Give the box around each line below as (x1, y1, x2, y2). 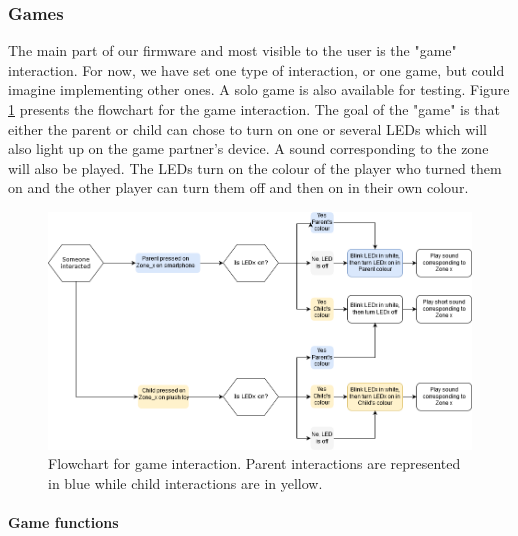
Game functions (8, 511, 119, 532)
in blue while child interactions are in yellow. (48, 472, 323, 493)
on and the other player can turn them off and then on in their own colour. (8, 177, 469, 198)
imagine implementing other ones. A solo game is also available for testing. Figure (8, 79, 510, 100)
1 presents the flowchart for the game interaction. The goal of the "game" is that (8, 99, 500, 119)
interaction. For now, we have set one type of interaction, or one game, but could (8, 59, 505, 80)
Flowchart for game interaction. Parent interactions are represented (48, 453, 461, 474)
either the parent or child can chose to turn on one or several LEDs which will (8, 118, 487, 139)
